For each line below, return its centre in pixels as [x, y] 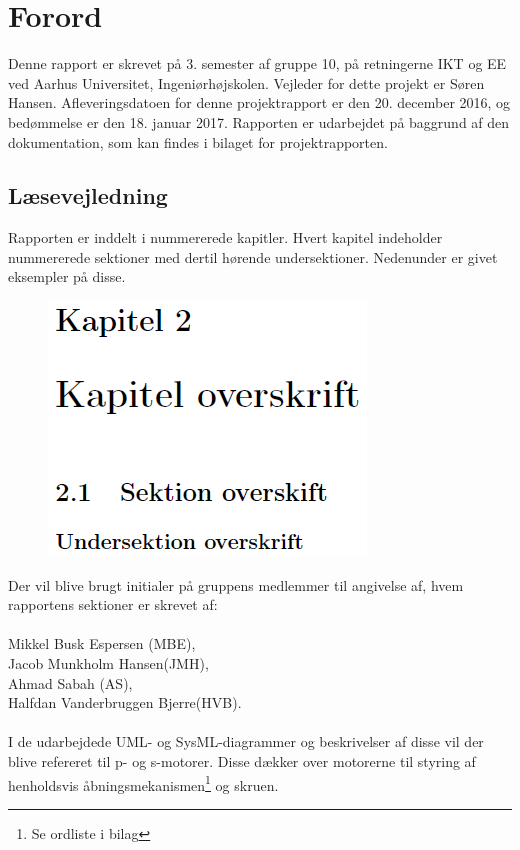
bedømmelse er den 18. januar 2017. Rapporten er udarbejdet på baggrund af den [259, 121]
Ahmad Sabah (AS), [70, 682]
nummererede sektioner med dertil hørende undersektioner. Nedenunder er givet [253, 256]
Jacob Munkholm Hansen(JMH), [108, 663]
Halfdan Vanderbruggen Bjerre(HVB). [125, 702]
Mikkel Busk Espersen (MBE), [102, 643]
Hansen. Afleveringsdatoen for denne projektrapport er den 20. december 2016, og [259, 102]
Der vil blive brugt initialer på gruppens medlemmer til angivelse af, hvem [236, 584]
